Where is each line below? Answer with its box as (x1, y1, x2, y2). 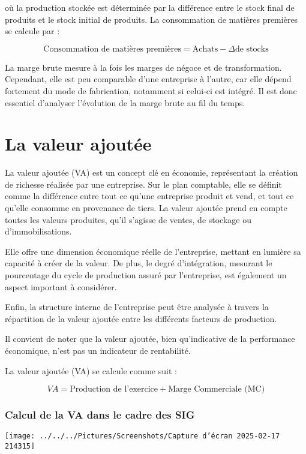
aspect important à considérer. (5, 280, 117, 293)
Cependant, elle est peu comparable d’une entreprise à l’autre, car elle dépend (5, 73, 292, 85)
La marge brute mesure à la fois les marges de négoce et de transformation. (5, 61, 282, 73)
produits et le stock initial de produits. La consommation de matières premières (5, 13, 298, 25)
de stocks (235, 44, 269, 53)
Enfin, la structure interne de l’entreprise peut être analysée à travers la (5, 300, 269, 313)
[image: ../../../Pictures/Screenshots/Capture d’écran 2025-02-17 (5, 432, 280, 441)
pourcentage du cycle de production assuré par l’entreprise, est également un (5, 269, 287, 281)
